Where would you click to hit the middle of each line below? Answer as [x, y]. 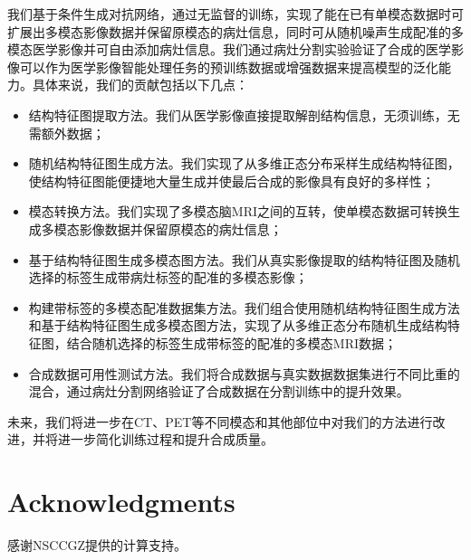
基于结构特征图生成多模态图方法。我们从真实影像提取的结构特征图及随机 [244, 259]
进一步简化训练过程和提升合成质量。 [165, 439]
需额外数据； [67, 133]
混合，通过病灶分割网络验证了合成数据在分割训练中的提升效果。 [219, 391]
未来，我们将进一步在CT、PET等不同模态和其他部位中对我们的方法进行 [220, 421]
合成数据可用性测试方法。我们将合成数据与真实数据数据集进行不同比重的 [244, 373]
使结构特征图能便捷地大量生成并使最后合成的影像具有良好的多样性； [231, 180]
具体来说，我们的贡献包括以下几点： [140, 85]
